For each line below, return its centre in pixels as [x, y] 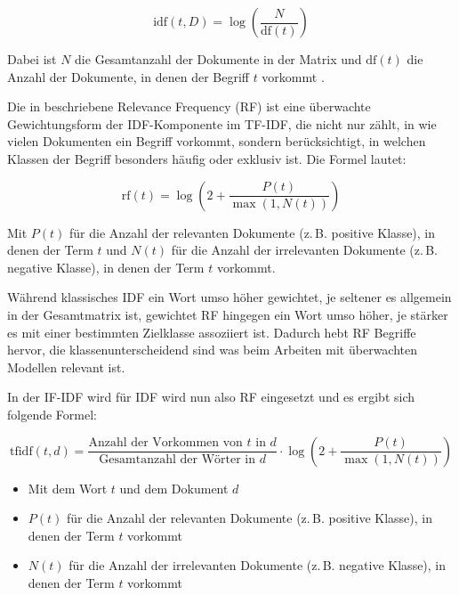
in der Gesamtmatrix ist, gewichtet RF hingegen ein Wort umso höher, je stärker [228, 314]
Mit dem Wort [68, 488]
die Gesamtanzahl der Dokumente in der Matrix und [218, 59]
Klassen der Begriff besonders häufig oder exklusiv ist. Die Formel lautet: [207, 158]
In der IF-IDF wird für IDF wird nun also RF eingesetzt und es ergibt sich [211, 397]
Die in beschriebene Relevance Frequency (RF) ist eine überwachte [189, 106]
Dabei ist [32, 59]
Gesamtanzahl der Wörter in [177, 460]
